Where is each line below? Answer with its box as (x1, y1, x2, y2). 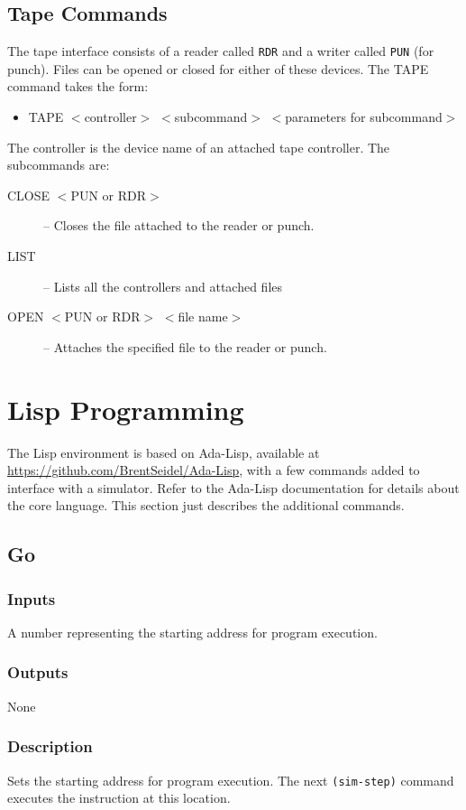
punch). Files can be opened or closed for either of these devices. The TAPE (7, 59, 429, 78)
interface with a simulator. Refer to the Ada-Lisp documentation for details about (7, 478, 460, 497)
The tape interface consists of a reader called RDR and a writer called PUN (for (7, 42, 434, 61)
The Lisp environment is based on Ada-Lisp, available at (7, 442, 320, 461)
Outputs (7, 661, 69, 684)
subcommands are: (7, 155, 110, 174)
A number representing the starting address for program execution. (7, 622, 378, 641)
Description (7, 735, 93, 758)
